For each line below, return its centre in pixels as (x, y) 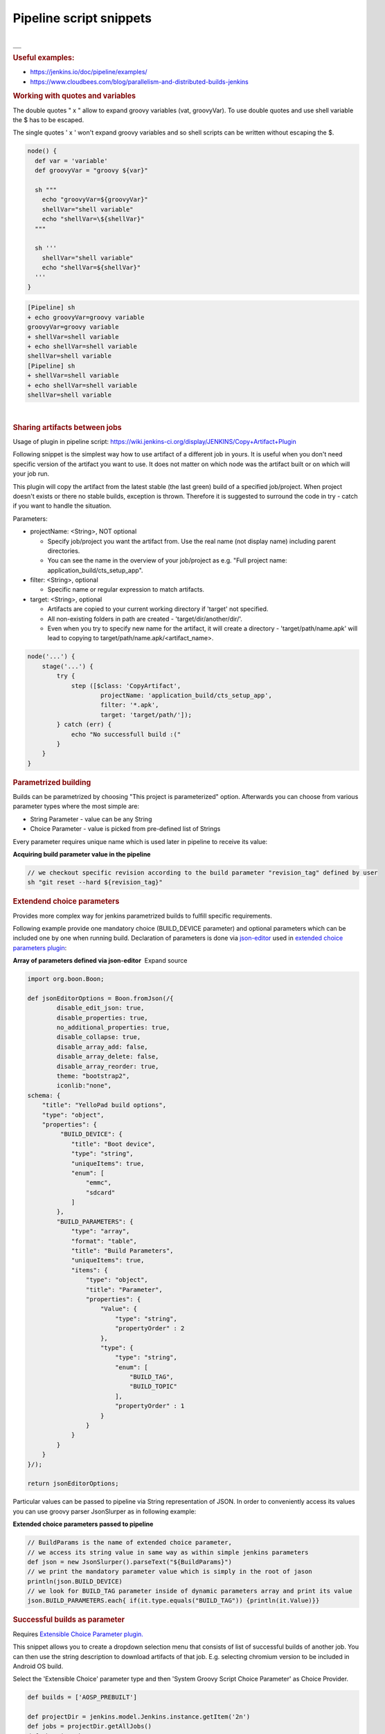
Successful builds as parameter (69, 1620)
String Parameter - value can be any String (91, 819)
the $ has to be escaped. (48, 120)
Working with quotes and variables (74, 96)
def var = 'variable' (72, 161)
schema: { (44, 1095)
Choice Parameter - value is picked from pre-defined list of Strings (125, 829)
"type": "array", (100, 1231)
